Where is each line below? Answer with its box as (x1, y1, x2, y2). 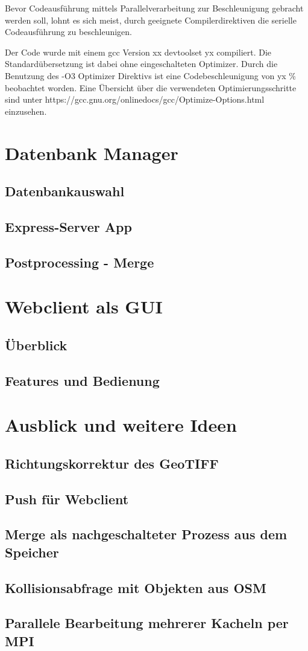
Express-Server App (5, 217, 132, 236)
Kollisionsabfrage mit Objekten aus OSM (5, 578, 266, 597)
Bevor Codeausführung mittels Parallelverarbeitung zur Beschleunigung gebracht (5, 2, 304, 14)
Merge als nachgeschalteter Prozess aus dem (5, 525, 288, 544)
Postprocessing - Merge (5, 252, 154, 271)
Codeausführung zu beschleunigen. (5, 25, 133, 38)
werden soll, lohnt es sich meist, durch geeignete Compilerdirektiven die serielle (5, 13, 297, 26)
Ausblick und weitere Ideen (5, 412, 237, 437)
